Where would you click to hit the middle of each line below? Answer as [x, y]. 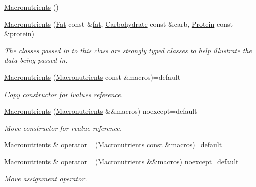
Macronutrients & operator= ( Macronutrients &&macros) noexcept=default [121, 161]
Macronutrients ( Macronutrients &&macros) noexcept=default [101, 111]
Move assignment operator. [46, 178]
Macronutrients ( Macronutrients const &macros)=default [92, 77]
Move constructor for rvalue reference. [63, 127]
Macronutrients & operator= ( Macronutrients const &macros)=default [113, 145]
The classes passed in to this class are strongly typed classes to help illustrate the [128, 50]
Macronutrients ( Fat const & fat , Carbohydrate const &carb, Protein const [118, 23]
